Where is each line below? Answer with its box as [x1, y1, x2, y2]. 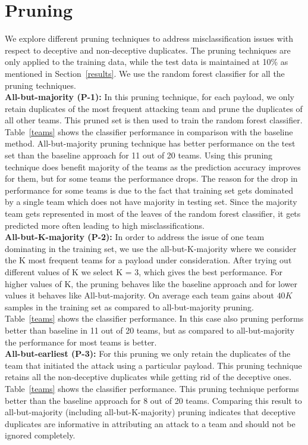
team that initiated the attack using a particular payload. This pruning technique [5, 359, 302, 371]
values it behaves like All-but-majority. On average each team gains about [5, 289, 274, 301]
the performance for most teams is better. [5, 335, 157, 348]
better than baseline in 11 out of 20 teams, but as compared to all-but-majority [5, 323, 295, 336]
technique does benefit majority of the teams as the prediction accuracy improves [5, 160, 301, 173]
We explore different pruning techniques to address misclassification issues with [5, 32, 293, 45]
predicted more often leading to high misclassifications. [5, 219, 205, 231]
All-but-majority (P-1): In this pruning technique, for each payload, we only [5, 91, 294, 103]
